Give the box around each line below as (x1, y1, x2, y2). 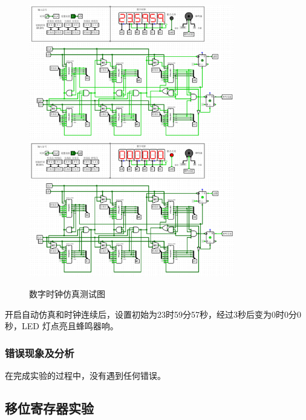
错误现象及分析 (5, 345, 74, 360)
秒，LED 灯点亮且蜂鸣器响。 (5, 320, 119, 332)
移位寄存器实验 (5, 398, 94, 417)
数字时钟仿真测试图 (29, 287, 105, 300)
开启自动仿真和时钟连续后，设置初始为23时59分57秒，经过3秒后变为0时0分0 (5, 307, 301, 320)
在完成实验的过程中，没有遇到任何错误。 (5, 369, 166, 381)
